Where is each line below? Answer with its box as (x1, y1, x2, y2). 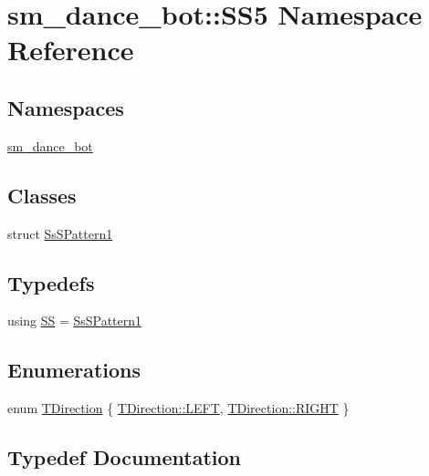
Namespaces (7, 93, 124, 121)
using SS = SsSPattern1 (7, 311, 142, 330)
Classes (7, 181, 77, 209)
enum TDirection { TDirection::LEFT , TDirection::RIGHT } (7, 398, 350, 418)
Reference (7, 31, 134, 68)
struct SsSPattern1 (7, 223, 113, 243)
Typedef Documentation (7, 443, 241, 471)
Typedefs (7, 268, 95, 296)
